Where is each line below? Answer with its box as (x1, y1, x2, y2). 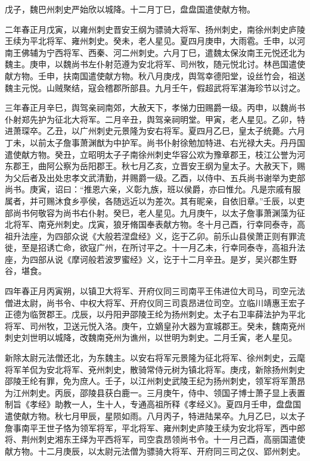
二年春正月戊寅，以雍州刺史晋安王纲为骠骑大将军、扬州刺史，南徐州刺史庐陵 (5, 23, 305, 35)
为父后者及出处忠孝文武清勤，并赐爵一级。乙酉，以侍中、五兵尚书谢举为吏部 (5, 171, 305, 183)
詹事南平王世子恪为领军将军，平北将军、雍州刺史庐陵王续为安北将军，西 (5, 421, 289, 434)
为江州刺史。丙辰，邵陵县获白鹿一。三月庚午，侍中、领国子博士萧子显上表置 (5, 386, 305, 398)
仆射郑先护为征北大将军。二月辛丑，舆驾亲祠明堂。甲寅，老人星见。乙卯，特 (5, 113, 305, 125)
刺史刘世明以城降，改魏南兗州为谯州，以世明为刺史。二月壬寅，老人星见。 (5, 331, 297, 344)
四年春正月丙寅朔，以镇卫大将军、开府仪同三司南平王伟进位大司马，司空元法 (5, 285, 305, 297)
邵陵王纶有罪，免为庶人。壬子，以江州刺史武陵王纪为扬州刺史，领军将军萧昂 (5, 375, 305, 387)
